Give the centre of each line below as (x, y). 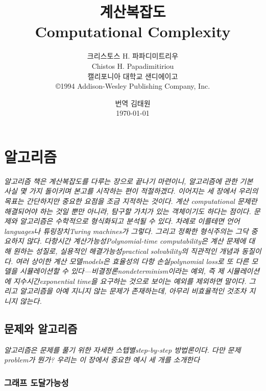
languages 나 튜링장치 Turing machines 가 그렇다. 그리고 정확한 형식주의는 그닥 (126, 231)
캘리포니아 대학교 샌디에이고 (133, 76)
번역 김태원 (133, 103)
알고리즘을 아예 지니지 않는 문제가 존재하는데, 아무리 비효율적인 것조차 (133, 291)
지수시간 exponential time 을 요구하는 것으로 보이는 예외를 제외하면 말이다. (130, 281)
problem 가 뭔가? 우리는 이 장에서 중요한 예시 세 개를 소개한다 (102, 360)
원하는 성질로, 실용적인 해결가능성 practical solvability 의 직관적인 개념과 (126, 251)
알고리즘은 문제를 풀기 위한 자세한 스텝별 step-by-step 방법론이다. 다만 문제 (123, 349)
